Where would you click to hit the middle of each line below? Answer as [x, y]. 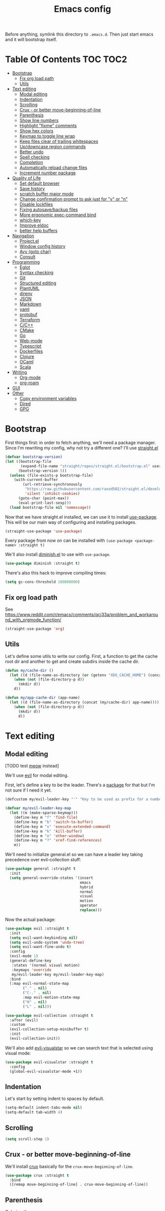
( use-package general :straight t [41, 869]
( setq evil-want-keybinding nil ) [44, 938]
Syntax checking [37, 273]
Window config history [42, 246]
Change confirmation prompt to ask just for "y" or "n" [74, 199]
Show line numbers [39, 121]
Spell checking [35, 157]
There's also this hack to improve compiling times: [56, 573]
